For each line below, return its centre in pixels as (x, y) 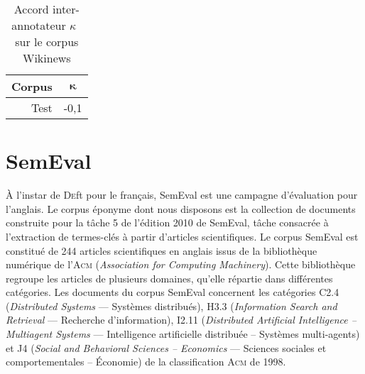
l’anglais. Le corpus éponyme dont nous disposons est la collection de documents (181, 208)
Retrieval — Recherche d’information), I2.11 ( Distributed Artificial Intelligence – (181, 320)
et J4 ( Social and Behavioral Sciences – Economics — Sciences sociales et (166, 347)
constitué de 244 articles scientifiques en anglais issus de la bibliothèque (162, 250)
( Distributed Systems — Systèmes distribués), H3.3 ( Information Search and (171, 306)
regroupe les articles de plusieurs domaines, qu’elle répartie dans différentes (169, 278)
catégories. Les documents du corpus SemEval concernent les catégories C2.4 (173, 292)
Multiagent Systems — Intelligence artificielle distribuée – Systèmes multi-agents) (183, 334)
